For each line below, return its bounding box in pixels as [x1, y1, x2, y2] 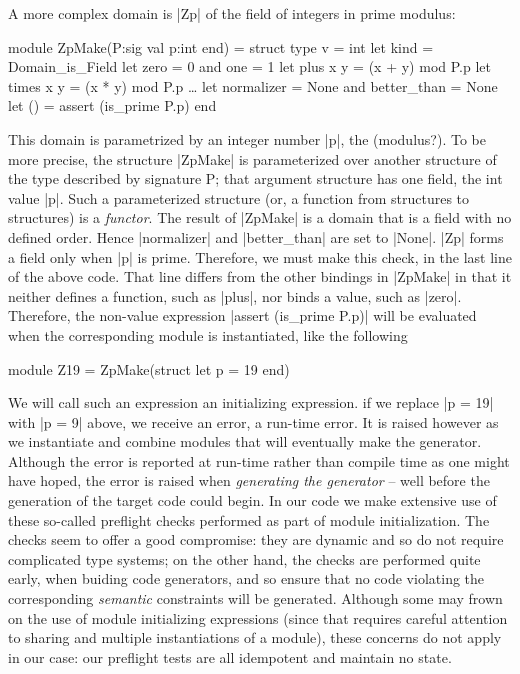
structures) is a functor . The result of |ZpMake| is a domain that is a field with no [8, 207, 512, 228]
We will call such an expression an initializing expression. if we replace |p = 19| [8, 392, 494, 413]
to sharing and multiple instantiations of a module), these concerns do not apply [8, 627, 502, 648]
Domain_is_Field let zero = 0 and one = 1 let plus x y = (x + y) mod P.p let [8, 56, 491, 77]
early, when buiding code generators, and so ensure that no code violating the [8, 568, 485, 589]
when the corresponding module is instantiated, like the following [8, 324, 408, 345]
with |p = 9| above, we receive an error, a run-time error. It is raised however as [8, 411, 499, 432]
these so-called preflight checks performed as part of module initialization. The [8, 509, 490, 530]
